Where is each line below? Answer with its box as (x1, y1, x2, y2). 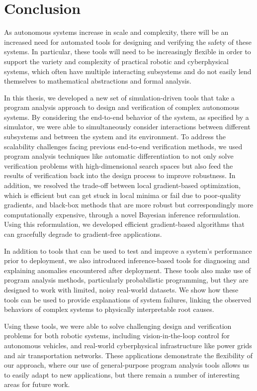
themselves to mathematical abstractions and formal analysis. (4, 76, 191, 86)
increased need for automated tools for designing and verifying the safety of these (4, 36, 252, 47)
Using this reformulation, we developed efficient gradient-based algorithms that (4, 219, 245, 229)
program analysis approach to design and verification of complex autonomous (4, 102, 240, 112)
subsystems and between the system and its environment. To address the (4, 131, 226, 142)
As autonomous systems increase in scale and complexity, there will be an (4, 27, 229, 37)
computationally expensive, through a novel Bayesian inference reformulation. (4, 209, 241, 219)
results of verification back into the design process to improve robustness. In (4, 170, 236, 181)
